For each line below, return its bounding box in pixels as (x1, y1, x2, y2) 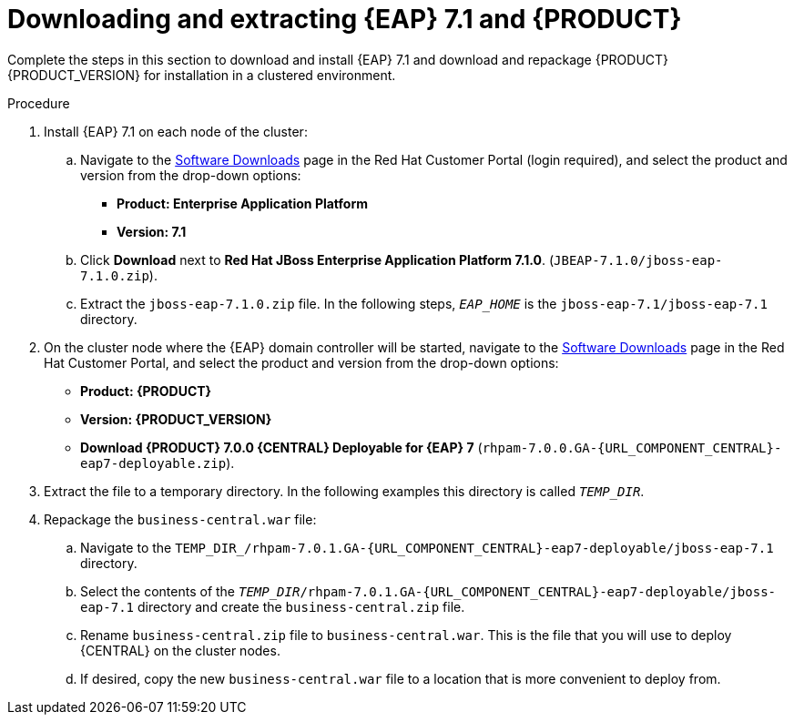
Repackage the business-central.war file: (44, 511, 317, 527)
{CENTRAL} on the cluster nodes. (80, 642, 280, 658)
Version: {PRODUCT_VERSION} (80, 411, 272, 427)
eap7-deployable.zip (80, 455, 227, 471)
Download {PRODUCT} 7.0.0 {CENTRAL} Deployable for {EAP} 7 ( (80, 439, 483, 455)
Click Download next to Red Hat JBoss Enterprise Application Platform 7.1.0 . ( (80, 251, 555, 268)
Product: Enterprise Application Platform (117, 195, 368, 211)
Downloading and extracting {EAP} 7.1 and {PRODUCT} (7, 4, 682, 35)
